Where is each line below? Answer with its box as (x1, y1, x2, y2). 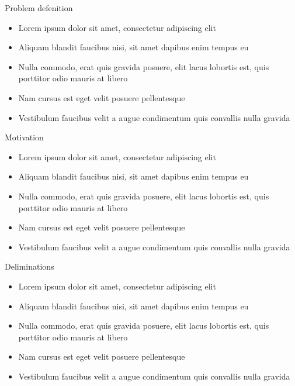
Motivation (5, 131, 44, 143)
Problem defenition (5, 2, 73, 13)
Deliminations (5, 260, 54, 273)
